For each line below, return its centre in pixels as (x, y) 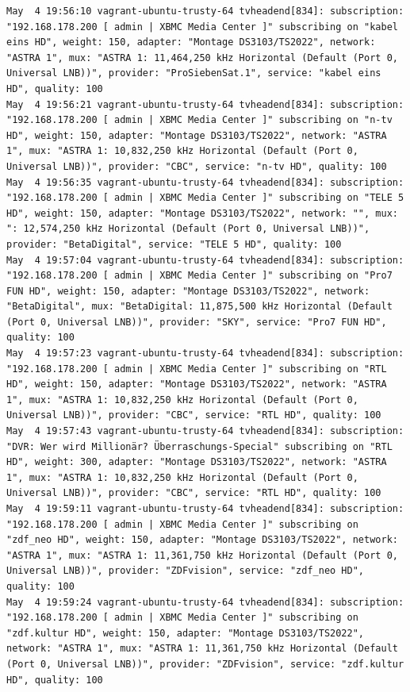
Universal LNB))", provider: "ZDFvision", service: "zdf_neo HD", (186, 571)
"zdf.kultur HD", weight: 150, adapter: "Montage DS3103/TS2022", (186, 633)
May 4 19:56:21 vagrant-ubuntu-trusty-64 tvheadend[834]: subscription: (205, 104)
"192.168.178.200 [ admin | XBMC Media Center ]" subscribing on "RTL (197, 369)
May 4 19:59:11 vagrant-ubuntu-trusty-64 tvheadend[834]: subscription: (205, 509)
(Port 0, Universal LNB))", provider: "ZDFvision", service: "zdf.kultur (205, 664)
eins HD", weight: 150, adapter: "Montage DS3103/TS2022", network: (191, 42)
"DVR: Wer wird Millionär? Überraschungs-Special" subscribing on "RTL (199, 446)
